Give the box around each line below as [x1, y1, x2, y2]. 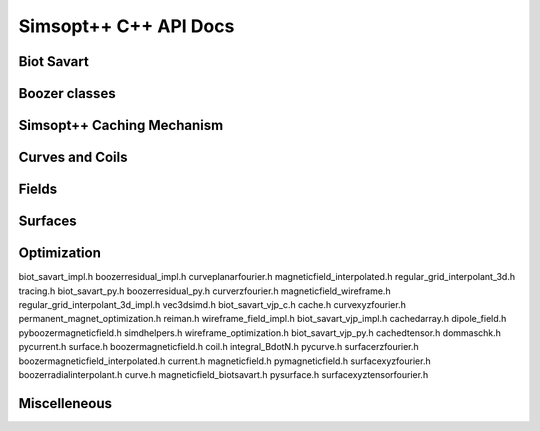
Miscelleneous [18, 395, 113, 412]
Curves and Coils [18, 149, 128, 166]
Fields [18, 181, 58, 198]
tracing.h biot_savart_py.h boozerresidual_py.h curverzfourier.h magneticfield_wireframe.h [18, 285, 391, 297]
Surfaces [18, 213, 77, 230]
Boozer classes [18, 85, 116, 102]
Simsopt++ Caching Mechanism [18, 117, 224, 134]
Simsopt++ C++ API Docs [18, 15, 235, 37]
